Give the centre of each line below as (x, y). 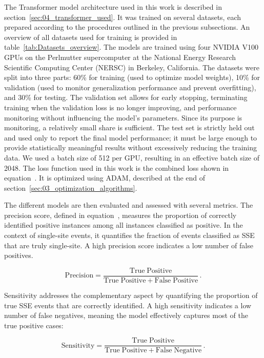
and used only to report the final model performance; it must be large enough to (131, 137)
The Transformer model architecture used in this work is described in (113, 7)
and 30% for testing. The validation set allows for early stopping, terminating (126, 97)
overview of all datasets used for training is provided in (91, 37)
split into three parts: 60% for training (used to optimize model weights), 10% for (132, 77)
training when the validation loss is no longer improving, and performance (120, 107)
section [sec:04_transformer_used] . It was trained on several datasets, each (123, 17)
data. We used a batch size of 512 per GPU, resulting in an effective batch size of (132, 157)
